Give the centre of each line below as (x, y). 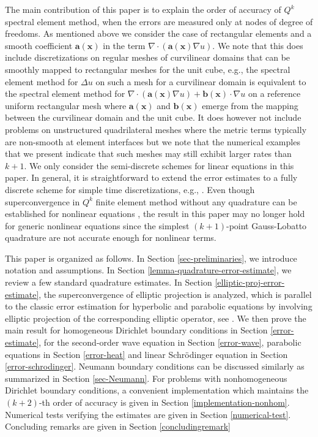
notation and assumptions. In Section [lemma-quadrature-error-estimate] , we (148, 270)
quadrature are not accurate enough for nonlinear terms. (111, 237)
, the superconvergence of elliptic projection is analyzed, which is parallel (175, 294)
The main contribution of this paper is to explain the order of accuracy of (143, 9)
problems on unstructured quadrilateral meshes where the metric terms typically (156, 129)
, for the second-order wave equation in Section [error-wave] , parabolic (170, 342)
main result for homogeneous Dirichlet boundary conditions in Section (136, 330)
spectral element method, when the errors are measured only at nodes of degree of (159, 21)
